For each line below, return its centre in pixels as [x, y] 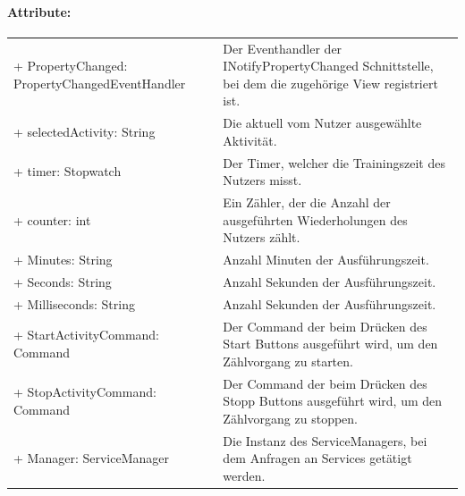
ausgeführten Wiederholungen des [315, 219]
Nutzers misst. [262, 180]
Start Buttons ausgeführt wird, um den [330, 344]
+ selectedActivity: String [85, 131]
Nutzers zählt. [262, 237]
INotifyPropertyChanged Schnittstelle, [328, 66]
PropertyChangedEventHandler [100, 83]
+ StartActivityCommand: [87, 335]
